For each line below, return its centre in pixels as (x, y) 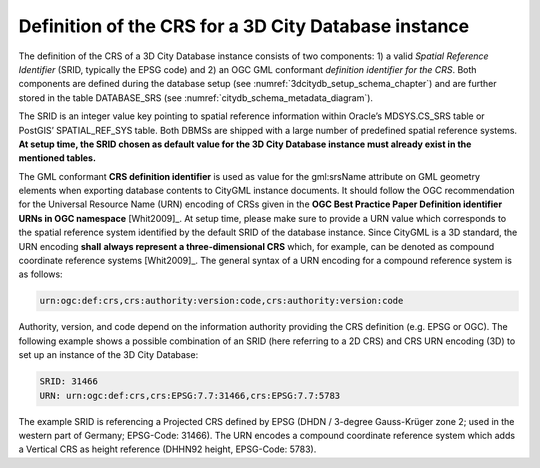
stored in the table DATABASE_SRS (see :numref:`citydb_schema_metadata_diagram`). (196, 97)
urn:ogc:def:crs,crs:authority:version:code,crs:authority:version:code (221, 301)
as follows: (41, 274)
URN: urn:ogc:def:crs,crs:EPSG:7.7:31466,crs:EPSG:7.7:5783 (190, 395)
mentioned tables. (57, 158)
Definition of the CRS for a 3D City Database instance (244, 26)
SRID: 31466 (69, 381)
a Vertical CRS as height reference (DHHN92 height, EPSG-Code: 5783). (167, 449)
